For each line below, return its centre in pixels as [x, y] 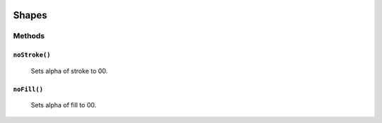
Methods [29, 36]
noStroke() [32, 55]
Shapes [30, 15]
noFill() [28, 89]
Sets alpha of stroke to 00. [69, 71]
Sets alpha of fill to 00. [64, 105]
